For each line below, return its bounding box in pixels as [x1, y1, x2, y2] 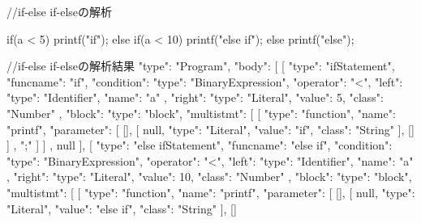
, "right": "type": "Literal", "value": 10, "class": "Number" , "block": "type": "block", [6, 168, 412, 185]
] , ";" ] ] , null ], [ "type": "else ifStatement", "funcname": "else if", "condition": [6, 137, 393, 154]
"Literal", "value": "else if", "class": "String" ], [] [6, 200, 237, 217]
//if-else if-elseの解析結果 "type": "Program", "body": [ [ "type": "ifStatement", [6, 57, 395, 74]
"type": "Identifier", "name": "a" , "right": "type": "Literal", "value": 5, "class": [6, 89, 384, 106]
